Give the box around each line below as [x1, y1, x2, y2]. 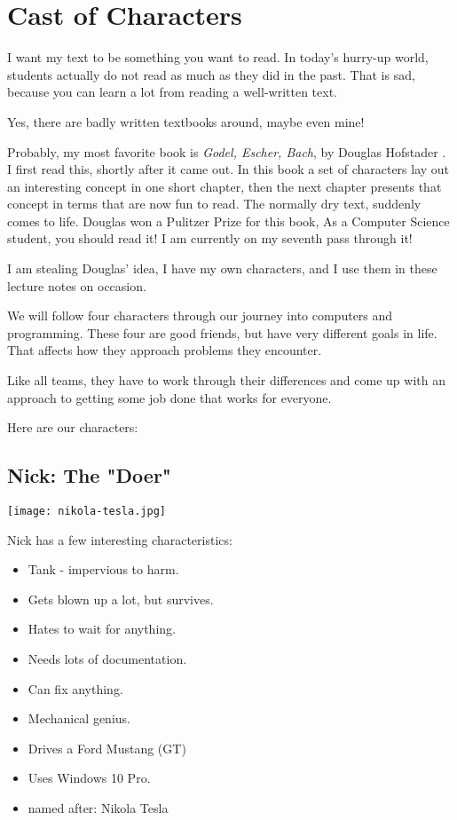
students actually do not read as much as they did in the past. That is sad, [7, 65, 415, 83]
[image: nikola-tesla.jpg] [7, 505, 166, 518]
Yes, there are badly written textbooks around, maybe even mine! [7, 112, 365, 130]
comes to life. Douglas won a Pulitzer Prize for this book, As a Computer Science [7, 211, 450, 230]
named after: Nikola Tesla [28, 799, 169, 817]
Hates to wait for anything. [28, 619, 176, 638]
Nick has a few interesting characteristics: [7, 530, 232, 548]
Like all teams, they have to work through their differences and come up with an [7, 371, 445, 390]
